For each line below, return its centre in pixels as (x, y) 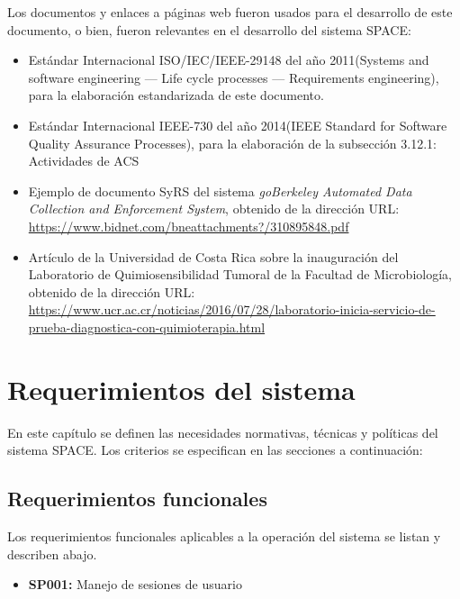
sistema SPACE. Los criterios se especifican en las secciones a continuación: (215, 450)
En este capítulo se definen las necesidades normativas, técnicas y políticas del (223, 432)
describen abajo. (52, 554)
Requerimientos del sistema (181, 389)
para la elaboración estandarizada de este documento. (176, 95)
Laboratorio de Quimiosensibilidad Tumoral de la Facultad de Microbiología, (240, 274)
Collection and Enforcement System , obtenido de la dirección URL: (214, 209)
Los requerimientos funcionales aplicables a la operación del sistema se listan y (224, 536)
